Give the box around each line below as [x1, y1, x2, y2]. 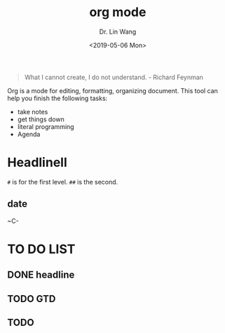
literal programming [17, 122, 75, 130]
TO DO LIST [7, 241, 76, 257]
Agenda [17, 130, 41, 138]
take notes [17, 107, 48, 116]
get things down [17, 115, 64, 123]
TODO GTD [7, 292, 56, 305]
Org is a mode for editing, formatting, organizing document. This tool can [7, 86, 219, 95]
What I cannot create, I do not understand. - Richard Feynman [24, 73, 203, 81]
